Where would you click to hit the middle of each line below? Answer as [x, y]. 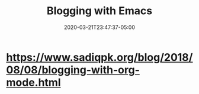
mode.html [33, 82]
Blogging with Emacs [99, 11]
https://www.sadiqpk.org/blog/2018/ [99, 57]
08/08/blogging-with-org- [73, 70]
